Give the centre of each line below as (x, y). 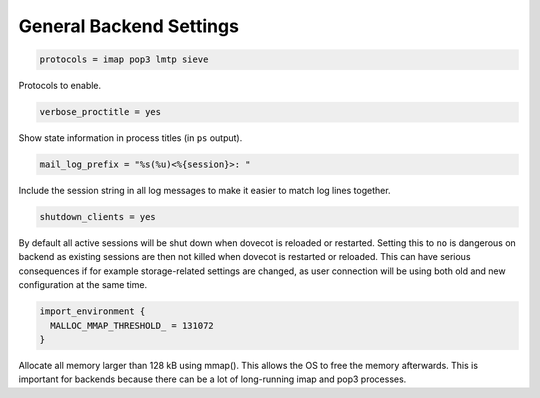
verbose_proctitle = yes (100, 112)
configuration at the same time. (83, 285)
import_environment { (92, 311)
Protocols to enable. (60, 86)
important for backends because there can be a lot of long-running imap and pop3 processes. (212, 379)
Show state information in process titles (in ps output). (130, 138)
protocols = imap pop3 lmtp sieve (124, 59)
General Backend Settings (129, 26)
